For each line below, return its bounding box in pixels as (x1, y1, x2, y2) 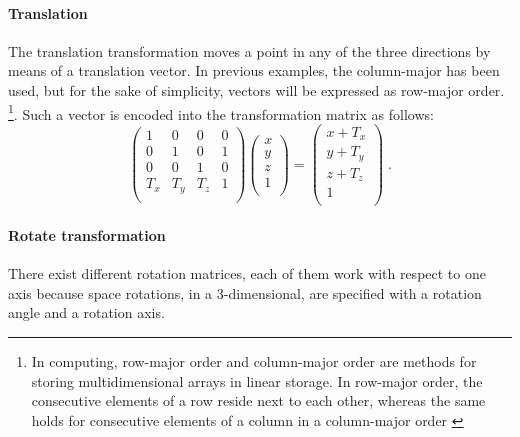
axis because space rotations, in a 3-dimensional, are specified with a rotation (8, 282, 482, 303)
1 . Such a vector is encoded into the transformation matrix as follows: (8, 100, 434, 124)
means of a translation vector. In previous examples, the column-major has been (8, 60, 500, 81)
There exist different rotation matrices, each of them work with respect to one (8, 263, 486, 284)
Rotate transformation (8, 225, 166, 246)
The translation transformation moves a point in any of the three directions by (8, 40, 491, 61)
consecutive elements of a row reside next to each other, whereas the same (31, 390, 486, 411)
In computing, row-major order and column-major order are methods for (31, 351, 477, 371)
